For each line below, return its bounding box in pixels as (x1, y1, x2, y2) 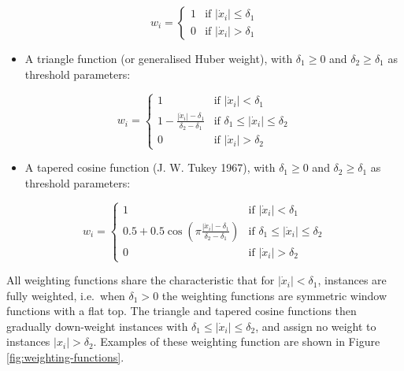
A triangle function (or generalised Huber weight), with (24, 50, 293, 66)
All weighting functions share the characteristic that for (6, 272, 275, 288)
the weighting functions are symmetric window (161, 287, 387, 303)
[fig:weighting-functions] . (6, 349, 124, 365)
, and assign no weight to (255, 317, 376, 334)
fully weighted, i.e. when (6, 287, 125, 303)
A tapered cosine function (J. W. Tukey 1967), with (24, 159, 276, 176)
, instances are (317, 272, 387, 288)
